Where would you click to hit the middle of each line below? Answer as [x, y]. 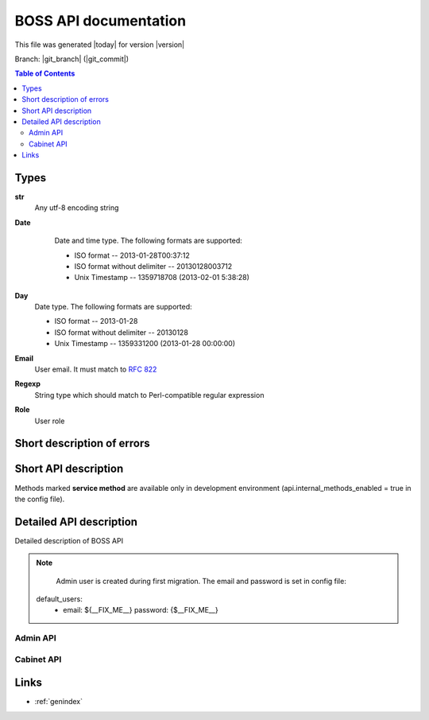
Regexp [28, 384]
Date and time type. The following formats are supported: [148, 241]
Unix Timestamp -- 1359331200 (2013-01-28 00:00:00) [145, 344]
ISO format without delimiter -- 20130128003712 [153, 266]
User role [50, 421]
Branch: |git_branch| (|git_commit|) [72, 59]
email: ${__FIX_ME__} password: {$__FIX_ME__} [141, 610]
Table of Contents [45, 74]
